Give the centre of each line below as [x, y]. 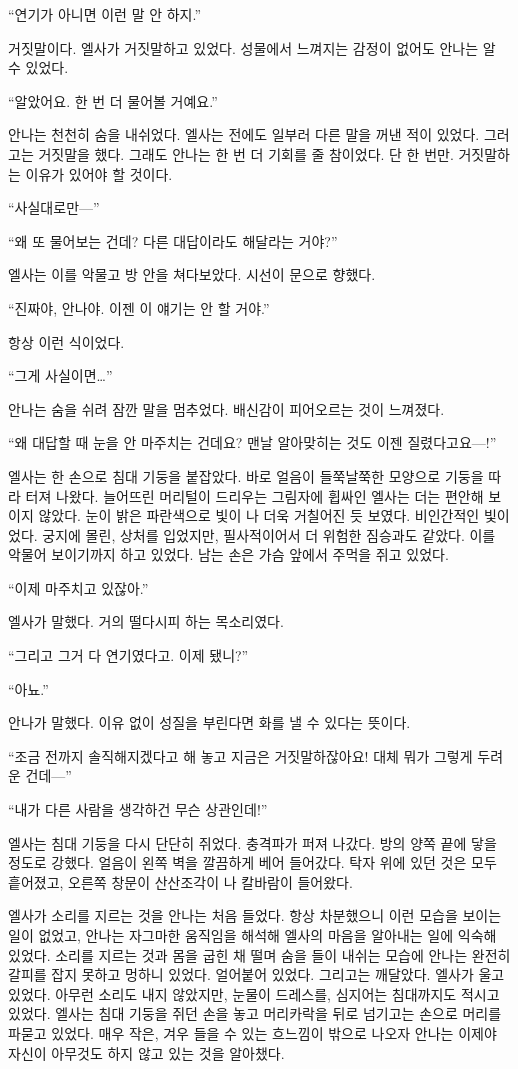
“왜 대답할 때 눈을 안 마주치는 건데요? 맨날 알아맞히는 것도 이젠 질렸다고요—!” [252, 442]
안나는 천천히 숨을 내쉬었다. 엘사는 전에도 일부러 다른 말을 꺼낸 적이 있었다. [244, 134]
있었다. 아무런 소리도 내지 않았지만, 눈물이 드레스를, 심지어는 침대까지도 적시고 [254, 993]
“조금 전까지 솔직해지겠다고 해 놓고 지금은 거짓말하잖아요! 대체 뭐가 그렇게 [240, 755]
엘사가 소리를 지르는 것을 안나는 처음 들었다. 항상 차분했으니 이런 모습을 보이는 [255, 915]
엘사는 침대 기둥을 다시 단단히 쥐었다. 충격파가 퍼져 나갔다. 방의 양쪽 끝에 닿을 [252, 842]
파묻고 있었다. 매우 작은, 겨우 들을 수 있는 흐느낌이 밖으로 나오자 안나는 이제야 [252, 1032]
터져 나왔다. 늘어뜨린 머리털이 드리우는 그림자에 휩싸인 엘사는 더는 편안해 [254, 495]
